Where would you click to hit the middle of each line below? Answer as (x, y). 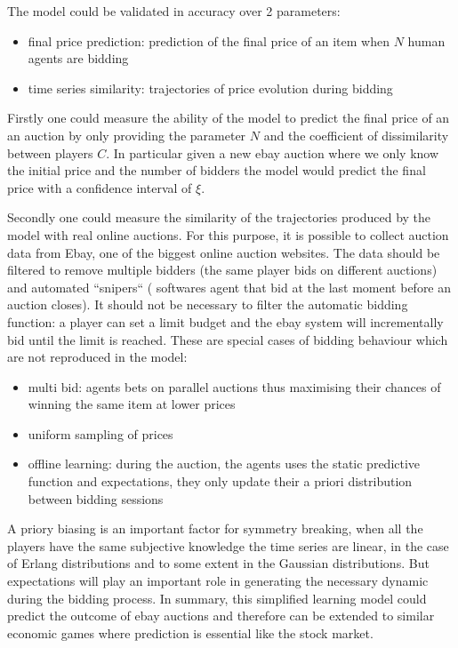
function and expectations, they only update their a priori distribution (220, 481)
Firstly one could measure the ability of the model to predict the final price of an (229, 118)
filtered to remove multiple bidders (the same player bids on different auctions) (222, 270)
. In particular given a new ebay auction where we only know (273, 152)
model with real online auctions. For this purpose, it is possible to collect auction (228, 234)
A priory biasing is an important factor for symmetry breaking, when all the (215, 528)
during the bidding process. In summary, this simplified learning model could (217, 598)
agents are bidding (78, 58)
